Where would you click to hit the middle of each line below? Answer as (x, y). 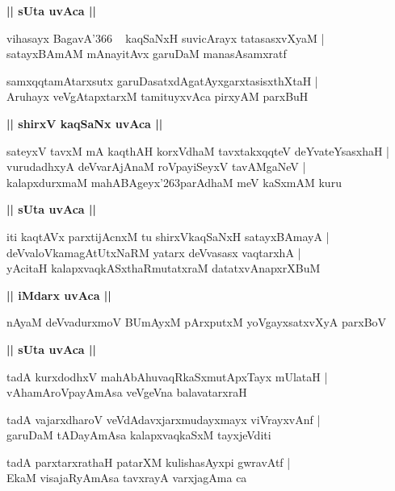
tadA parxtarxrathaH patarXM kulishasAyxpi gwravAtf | (149, 462)
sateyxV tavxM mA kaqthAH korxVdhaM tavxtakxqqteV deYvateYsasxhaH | (198, 150)
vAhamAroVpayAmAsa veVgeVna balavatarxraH (127, 392)
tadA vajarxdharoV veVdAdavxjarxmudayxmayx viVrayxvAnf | (164, 419)
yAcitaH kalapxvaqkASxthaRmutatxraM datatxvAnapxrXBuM (164, 268)
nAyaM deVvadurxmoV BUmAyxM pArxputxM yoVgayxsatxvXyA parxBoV (197, 322)
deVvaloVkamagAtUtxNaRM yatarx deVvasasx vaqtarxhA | (154, 252)
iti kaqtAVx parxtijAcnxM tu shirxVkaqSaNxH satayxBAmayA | (168, 236)
